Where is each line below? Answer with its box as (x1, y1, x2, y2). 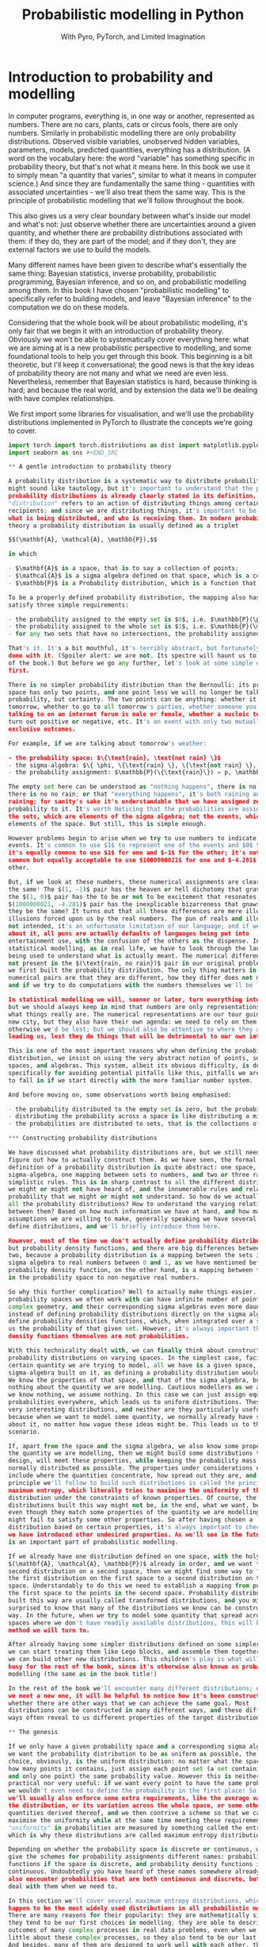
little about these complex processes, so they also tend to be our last (8, 1934, 257, 1942)
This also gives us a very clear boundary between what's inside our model (8, 210, 251, 220)
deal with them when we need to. (8, 1882, 119, 1891)
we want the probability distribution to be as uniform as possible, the (8, 1749, 257, 1758)
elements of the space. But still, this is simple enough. (8, 819, 207, 827)
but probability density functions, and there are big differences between (8, 1244, 264, 1252)
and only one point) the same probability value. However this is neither (8, 1772, 260, 1780)
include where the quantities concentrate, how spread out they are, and (8, 1471, 257, 1480)
